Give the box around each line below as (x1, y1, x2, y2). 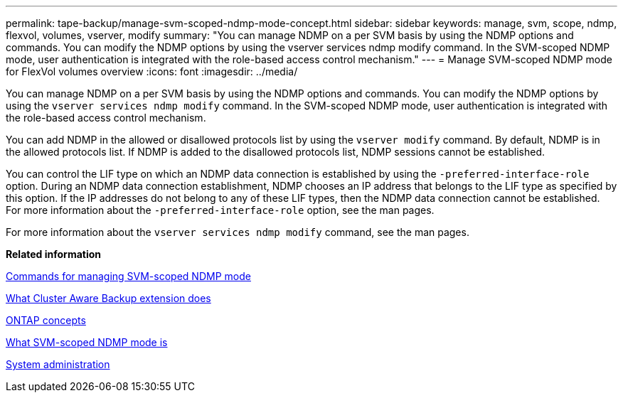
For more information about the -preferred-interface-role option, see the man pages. (6, 204, 435, 216)
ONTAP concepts (6, 314, 86, 326)
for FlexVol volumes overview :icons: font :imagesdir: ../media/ (6, 65, 298, 77)
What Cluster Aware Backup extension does (6, 292, 211, 304)
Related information (6, 248, 102, 260)
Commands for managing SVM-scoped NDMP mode (6, 270, 251, 282)
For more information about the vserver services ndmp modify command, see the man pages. (6, 226, 469, 238)
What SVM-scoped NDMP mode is (6, 336, 168, 348)
